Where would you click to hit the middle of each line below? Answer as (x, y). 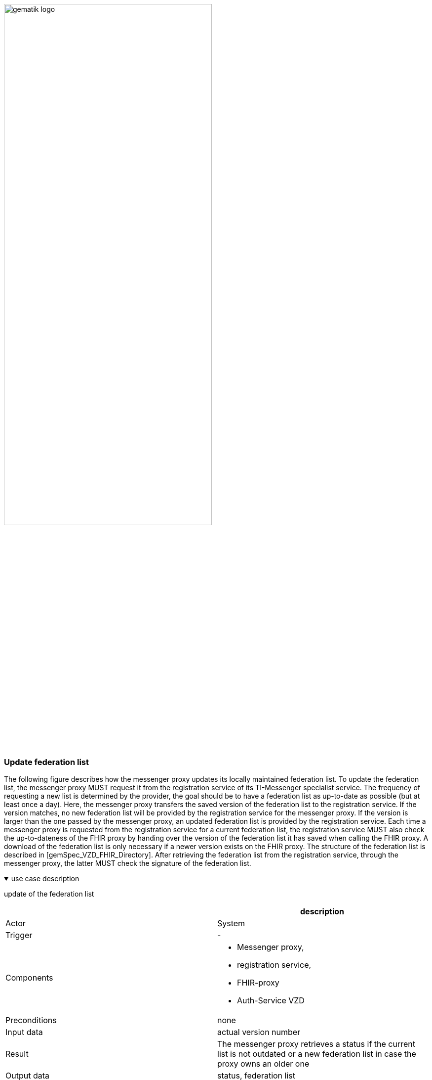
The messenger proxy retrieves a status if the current (316, 1044)
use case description (45, 879)
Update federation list (46, 762)
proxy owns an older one (263, 1064)
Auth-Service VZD (271, 1001)
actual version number (259, 1032)
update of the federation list (49, 894)
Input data (24, 1032)
